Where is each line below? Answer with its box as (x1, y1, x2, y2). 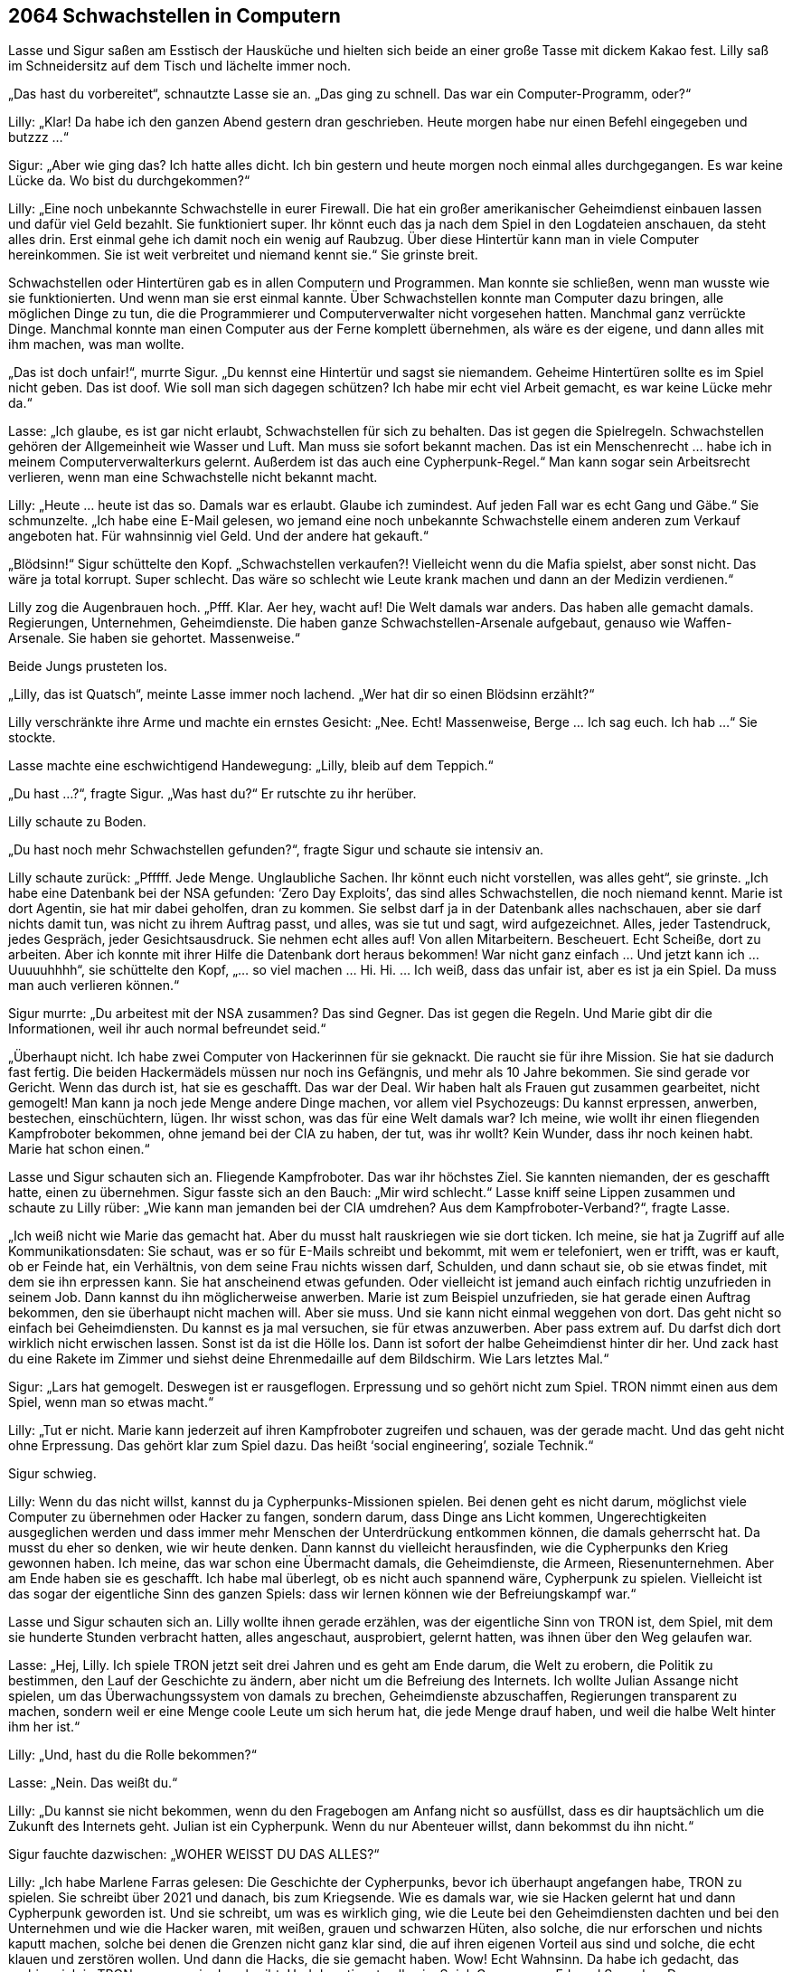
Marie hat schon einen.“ (8, 1141, 150, 1157)
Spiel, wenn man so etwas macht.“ (8, 1394, 214, 1411)
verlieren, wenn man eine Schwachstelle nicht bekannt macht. (8, 469, 378, 486)
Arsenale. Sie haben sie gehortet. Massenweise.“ (8, 630, 300, 646)
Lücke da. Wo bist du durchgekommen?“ (8, 173, 250, 189)
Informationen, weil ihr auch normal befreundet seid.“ (8, 1021, 326, 1037)
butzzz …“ (8, 129, 69, 146)
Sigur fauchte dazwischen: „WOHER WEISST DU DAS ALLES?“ (8, 1846, 380, 1863)
